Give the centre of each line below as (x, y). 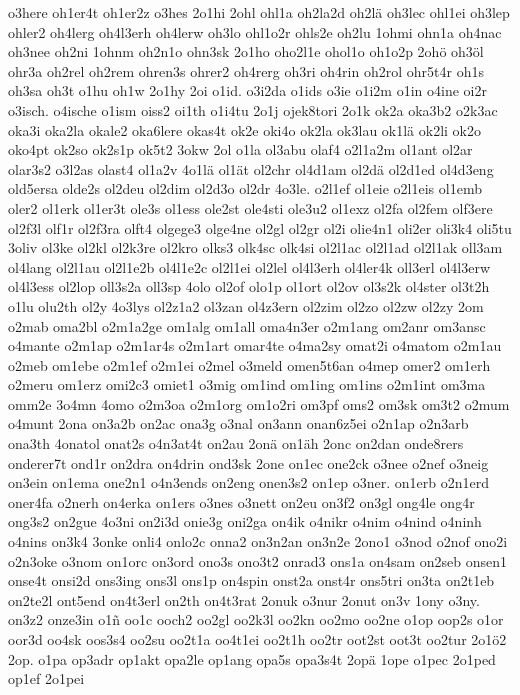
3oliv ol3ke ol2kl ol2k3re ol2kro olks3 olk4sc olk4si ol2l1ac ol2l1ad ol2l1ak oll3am (255, 247)
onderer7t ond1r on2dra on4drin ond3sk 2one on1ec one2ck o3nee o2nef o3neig (248, 462)
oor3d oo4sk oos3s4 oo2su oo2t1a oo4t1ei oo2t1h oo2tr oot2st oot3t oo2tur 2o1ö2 (257, 639)
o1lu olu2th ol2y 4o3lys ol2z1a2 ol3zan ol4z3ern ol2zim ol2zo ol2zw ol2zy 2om (246, 305)
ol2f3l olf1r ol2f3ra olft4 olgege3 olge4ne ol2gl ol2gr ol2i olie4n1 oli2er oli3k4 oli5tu (260, 227)
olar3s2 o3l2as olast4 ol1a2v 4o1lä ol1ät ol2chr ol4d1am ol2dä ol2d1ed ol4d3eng (251, 168)
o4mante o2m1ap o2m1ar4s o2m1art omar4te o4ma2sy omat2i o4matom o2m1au (255, 345)
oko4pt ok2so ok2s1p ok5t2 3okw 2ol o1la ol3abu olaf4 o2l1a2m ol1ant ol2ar (240, 149)
